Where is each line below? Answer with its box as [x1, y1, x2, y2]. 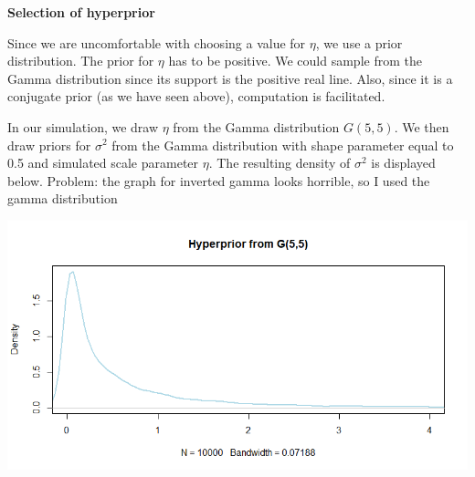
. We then [394, 117, 449, 136]
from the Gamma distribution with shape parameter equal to [111, 135, 454, 154]
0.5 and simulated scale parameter [7, 153, 199, 172]
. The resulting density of [208, 153, 351, 172]
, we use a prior [315, 33, 403, 52]
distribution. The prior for [7, 51, 154, 70]
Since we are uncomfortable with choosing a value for [7, 33, 306, 52]
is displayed [371, 153, 436, 172]
